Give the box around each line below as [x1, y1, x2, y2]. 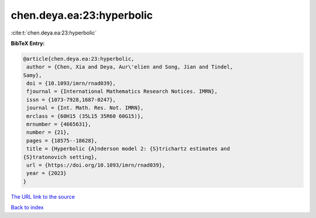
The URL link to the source [11, 193, 75, 200]
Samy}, [23, 72, 42, 78]
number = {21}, [26, 129, 70, 136]
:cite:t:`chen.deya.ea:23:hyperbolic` [11, 29, 97, 36]
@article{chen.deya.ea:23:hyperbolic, [23, 56, 135, 62]
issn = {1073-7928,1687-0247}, [26, 96, 116, 103]
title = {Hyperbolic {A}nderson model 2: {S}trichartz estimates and [26, 146, 231, 152]
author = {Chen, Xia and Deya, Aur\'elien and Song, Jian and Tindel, [26, 64, 233, 70]
